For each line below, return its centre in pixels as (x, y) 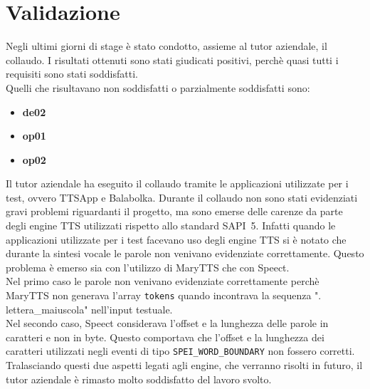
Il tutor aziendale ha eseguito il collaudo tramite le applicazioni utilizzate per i (177, 183)
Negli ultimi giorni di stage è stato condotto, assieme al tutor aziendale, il (166, 46)
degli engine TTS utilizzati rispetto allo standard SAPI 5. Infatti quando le (171, 225)
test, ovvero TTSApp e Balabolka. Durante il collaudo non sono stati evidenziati (182, 197)
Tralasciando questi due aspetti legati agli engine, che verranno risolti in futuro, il (184, 365)
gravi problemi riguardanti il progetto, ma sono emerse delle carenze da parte (174, 211)
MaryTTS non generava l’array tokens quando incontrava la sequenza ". (164, 295)
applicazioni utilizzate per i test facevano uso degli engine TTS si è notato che (176, 239)
